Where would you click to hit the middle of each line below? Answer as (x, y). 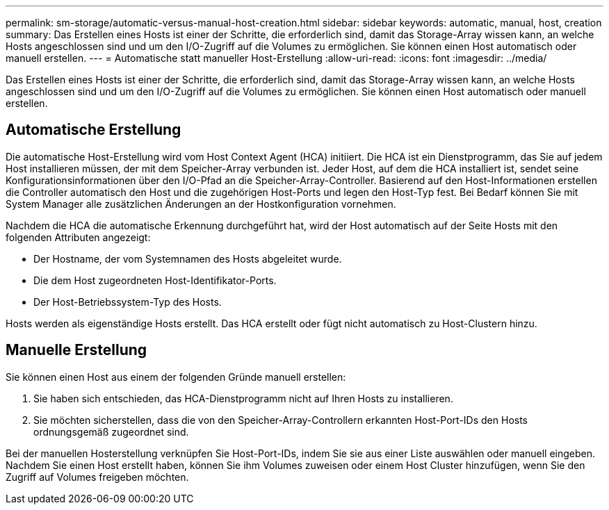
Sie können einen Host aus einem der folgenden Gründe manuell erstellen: (176, 377)
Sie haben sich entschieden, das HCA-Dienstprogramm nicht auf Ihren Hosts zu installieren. (243, 398)
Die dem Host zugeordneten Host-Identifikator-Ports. (155, 280)
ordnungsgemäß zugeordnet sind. (111, 431)
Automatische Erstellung (94, 130)
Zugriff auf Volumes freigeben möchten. (97, 477)
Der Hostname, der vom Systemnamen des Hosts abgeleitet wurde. (188, 258)
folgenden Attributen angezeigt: (78, 237)
